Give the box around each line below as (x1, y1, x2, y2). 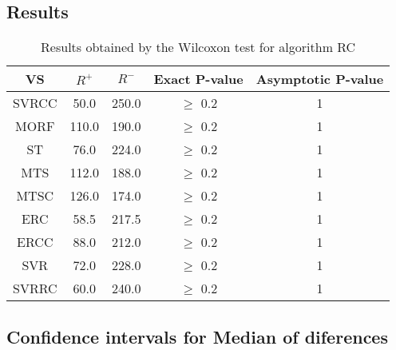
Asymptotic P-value (255, 70, 384, 89)
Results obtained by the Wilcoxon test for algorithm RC (41, 38, 356, 57)
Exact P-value (153, 70, 244, 89)
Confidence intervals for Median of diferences (6, 324, 388, 348)
